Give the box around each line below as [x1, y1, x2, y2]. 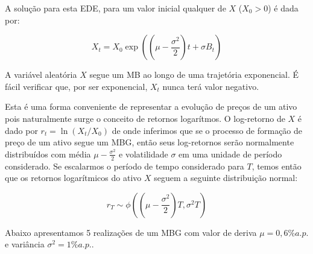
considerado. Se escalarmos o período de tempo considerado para [5, 159, 244, 172]
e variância [5, 238, 45, 250]
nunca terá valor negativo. [162, 80, 259, 92]
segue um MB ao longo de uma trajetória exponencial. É [89, 68, 299, 81]
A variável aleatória [5, 68, 77, 81]
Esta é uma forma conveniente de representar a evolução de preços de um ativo [5, 100, 297, 113]
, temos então [251, 159, 302, 172]
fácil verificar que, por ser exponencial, [5, 80, 148, 92]
